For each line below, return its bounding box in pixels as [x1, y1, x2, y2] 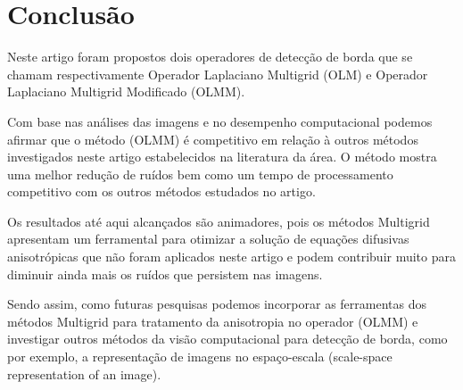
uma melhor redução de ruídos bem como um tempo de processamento [7, 164, 393, 183]
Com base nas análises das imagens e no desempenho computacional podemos [7, 112, 433, 130]
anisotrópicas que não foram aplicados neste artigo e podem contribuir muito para [7, 247, 457, 266]
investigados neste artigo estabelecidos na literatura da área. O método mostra [7, 147, 437, 166]
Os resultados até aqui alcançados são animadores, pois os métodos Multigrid [7, 212, 430, 230]
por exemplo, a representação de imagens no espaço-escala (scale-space [7, 347, 393, 366]
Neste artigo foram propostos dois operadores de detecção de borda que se [7, 47, 413, 66]
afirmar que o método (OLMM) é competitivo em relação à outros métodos [7, 129, 418, 148]
